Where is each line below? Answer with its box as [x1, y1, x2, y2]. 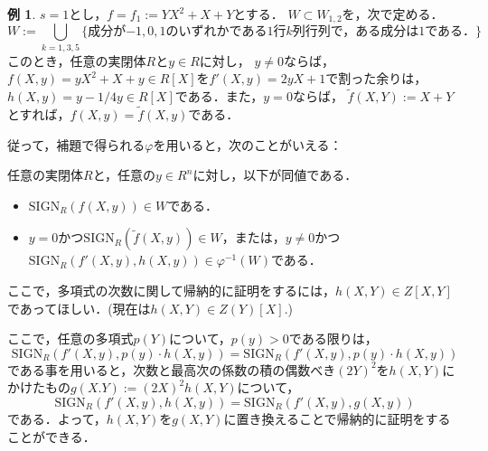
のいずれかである [165, 25, 267, 39]
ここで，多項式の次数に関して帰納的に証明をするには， [7, 280, 336, 299]
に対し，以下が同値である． [192, 165, 358, 184]
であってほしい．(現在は [7, 298, 151, 317]
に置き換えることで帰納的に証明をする [223, 409, 451, 428]
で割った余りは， [325, 69, 427, 88]
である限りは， [288, 329, 378, 348]
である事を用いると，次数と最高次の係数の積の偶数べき [7, 360, 336, 379]
